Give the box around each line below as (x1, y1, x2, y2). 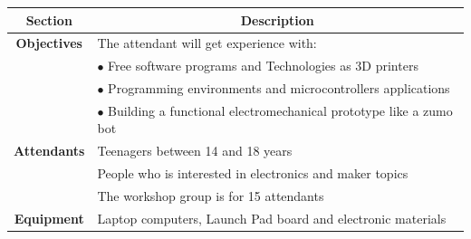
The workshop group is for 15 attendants (97, 186, 324, 205)
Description (240, 10, 314, 29)
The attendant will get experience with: (97, 33, 317, 53)
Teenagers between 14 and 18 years (97, 141, 293, 160)
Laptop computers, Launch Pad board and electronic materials (97, 208, 447, 227)
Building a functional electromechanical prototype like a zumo (108, 100, 453, 119)
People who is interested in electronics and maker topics (97, 164, 409, 183)
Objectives (15, 33, 82, 53)
